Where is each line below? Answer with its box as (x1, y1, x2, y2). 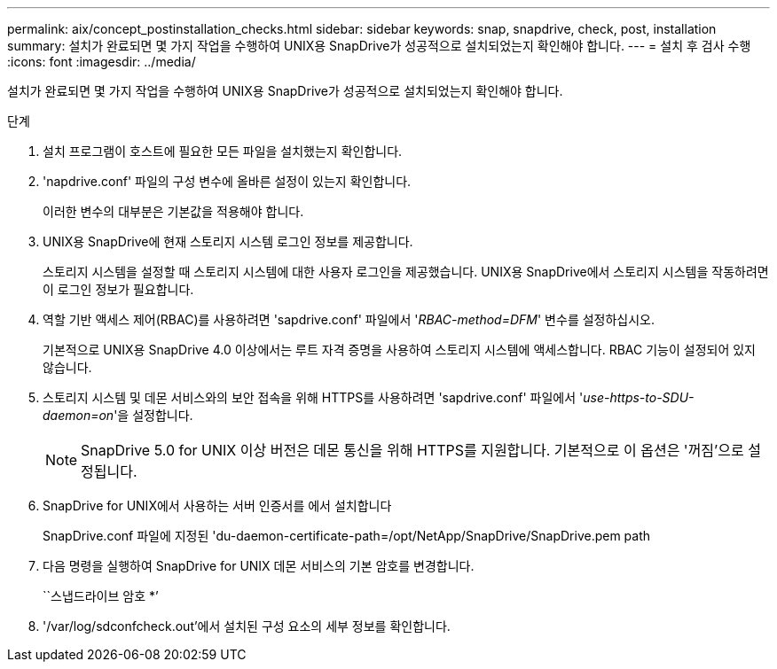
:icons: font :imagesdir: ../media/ (7, 54, 196, 69)
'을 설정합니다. (114, 408, 193, 423)
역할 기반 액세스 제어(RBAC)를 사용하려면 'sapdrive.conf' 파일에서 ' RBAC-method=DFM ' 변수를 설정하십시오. (43, 312, 655, 327)
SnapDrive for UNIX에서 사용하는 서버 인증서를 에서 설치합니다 (43, 498, 392, 513)
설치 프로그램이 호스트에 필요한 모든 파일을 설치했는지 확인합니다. (43, 144, 403, 159)
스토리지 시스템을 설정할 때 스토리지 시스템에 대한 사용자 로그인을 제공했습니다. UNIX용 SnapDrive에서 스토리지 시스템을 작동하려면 (43, 264, 769, 279)
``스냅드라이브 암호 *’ (43, 588, 159, 603)
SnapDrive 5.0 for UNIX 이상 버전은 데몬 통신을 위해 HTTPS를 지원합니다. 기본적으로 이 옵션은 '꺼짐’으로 (81, 441, 744, 459)
